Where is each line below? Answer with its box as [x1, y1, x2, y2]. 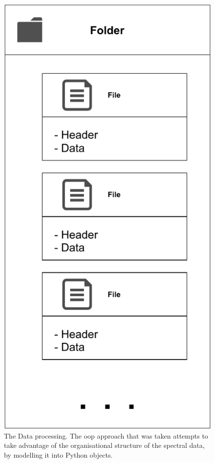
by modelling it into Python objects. [4, 449, 113, 460]
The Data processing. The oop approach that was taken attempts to [4, 430, 208, 441]
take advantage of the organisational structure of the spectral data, [4, 440, 205, 450]
